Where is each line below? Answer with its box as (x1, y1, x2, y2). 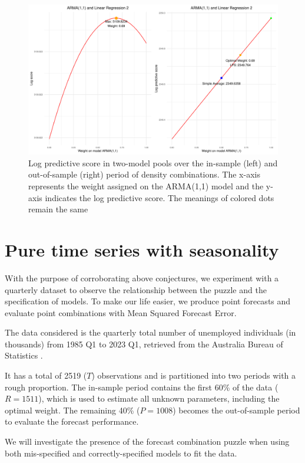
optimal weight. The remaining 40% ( (5, 403, 140, 416)
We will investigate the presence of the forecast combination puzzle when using (5, 435, 290, 448)
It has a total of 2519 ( (5, 369, 87, 382)
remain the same (28, 203, 88, 215)
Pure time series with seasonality (5, 237, 279, 261)
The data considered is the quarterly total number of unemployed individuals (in (5, 326, 296, 339)
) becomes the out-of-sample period (173, 403, 300, 416)
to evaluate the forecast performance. (5, 415, 139, 428)
